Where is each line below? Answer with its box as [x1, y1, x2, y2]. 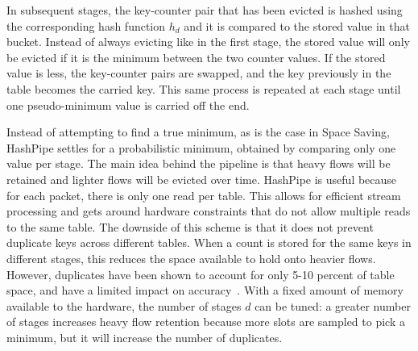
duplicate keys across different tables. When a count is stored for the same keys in [6, 234, 412, 251]
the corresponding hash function [6, 17, 166, 34]
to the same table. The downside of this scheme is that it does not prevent [6, 218, 374, 235]
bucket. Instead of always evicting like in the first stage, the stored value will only [6, 33, 410, 50]
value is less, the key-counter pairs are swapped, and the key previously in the [6, 65, 391, 81]
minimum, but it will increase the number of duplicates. [6, 328, 283, 345]
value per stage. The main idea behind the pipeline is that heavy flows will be [6, 155, 391, 172]
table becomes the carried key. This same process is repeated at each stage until [6, 80, 401, 97]
